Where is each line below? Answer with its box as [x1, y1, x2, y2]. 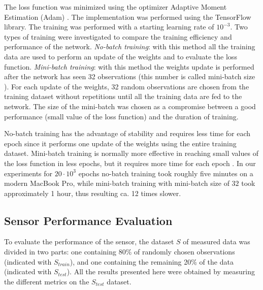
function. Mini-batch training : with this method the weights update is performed [4, 61, 254, 72]
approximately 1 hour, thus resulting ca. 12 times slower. [4, 187, 181, 198]
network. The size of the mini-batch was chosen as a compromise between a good [4, 101, 256, 111]
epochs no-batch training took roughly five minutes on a [78, 168, 253, 178]
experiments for [4, 168, 53, 178]
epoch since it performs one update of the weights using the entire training [4, 138, 237, 148]
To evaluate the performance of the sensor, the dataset [4, 236, 174, 247]
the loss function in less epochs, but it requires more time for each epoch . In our [4, 157, 256, 168]
